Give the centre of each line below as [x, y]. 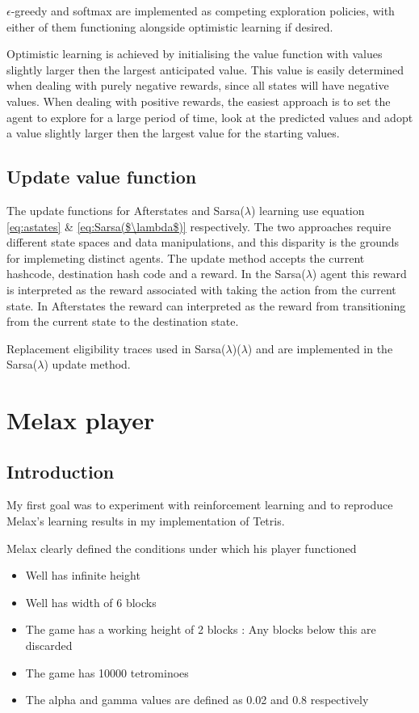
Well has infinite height [83, 575]
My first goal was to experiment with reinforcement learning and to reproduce [200, 505]
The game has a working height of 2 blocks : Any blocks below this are [201, 629]
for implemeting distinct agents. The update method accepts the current [186, 257]
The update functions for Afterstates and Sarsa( [126, 210]
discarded [49, 645]
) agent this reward [359, 274]
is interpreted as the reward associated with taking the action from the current [201, 289]
